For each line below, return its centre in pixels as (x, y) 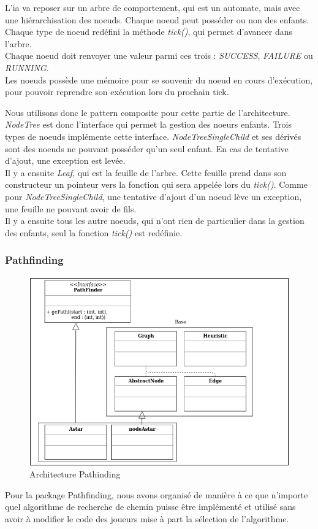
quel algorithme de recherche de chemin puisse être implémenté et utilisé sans (150, 507)
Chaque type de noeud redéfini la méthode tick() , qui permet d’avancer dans (149, 32)
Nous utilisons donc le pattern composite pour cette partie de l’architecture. (148, 112)
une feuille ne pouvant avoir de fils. (71, 208)
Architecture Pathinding (75, 474)
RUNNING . (27, 67)
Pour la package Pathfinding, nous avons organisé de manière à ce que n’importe (157, 494)
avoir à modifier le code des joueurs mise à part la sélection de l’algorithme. (147, 519)
